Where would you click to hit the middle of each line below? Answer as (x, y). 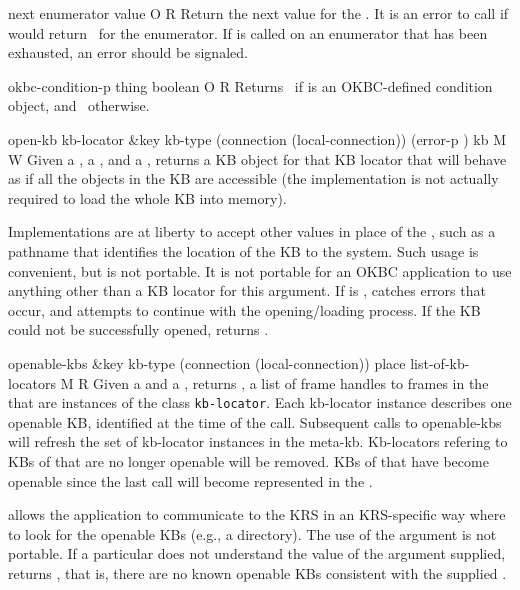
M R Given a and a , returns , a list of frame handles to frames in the (274, 382)
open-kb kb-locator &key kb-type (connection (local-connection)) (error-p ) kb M (257, 138)
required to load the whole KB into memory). (147, 197)
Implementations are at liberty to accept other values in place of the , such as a (252, 231)
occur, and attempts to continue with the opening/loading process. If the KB (244, 309)
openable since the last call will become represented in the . (190, 480)
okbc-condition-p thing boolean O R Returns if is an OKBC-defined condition (250, 85)
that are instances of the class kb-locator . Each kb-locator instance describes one (260, 402)
